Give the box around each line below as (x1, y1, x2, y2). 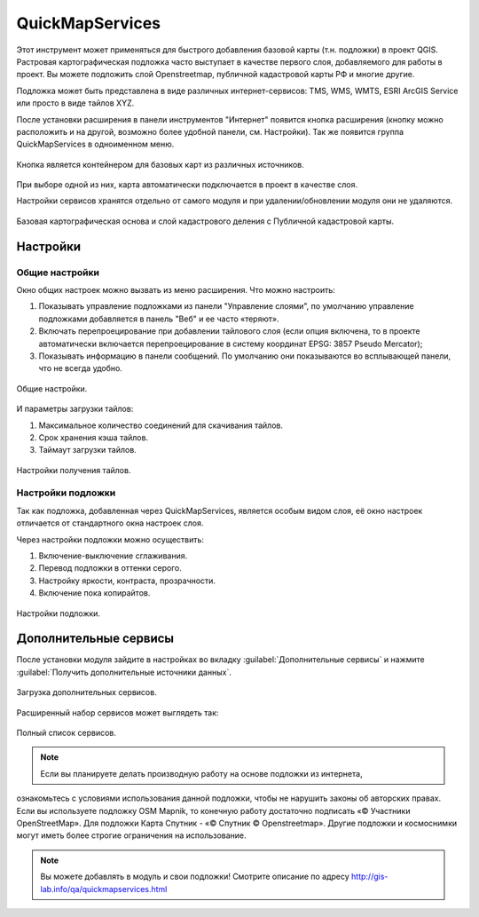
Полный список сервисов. (16, 728, 117, 739)
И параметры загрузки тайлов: (16, 404, 134, 415)
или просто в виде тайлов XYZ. (16, 98, 135, 108)
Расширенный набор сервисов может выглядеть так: (16, 707, 219, 718)
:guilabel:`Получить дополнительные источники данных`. (16, 667, 232, 677)
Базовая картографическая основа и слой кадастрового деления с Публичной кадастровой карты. (16, 216, 395, 226)
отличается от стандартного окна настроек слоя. (16, 518, 204, 528)
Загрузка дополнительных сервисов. (16, 687, 157, 698)
